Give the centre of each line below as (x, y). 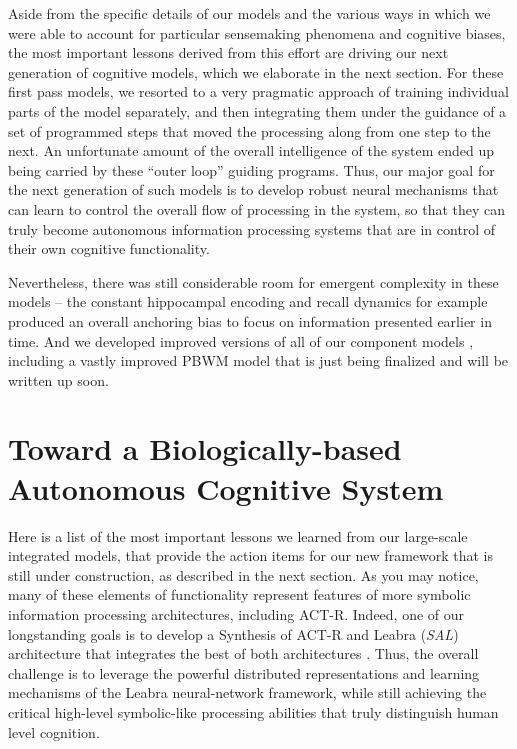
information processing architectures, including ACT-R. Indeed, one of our (236, 613)
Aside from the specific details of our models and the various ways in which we (249, 13)
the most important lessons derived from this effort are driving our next (228, 52)
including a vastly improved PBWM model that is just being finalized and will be (258, 360)
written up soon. (58, 379)
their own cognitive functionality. (109, 248)
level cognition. (54, 731)
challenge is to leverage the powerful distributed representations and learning (244, 672)
